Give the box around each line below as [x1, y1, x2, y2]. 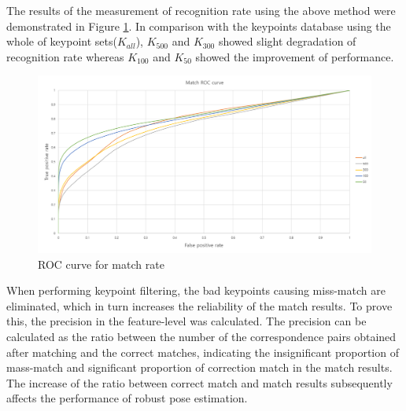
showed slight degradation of [218, 33, 356, 50]
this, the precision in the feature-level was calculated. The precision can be [6, 313, 367, 329]
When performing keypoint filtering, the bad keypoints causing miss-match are [6, 282, 386, 299]
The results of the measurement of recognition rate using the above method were [6, 2, 396, 18]
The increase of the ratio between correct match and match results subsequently [6, 374, 393, 391]
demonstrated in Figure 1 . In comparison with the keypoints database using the [6, 17, 391, 34]
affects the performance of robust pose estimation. [6, 390, 248, 406]
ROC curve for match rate [38, 255, 164, 272]
